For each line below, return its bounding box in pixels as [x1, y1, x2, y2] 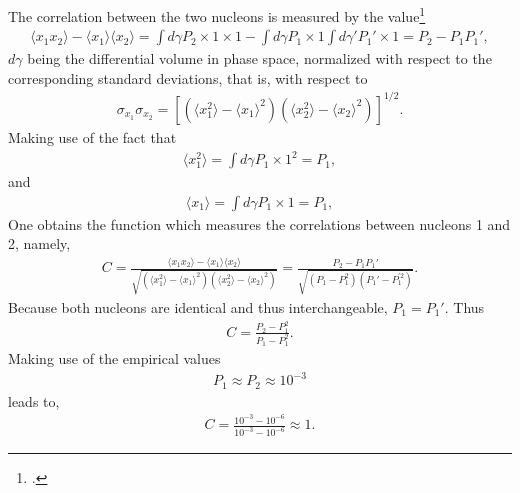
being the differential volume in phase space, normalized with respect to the [27, 48, 492, 69]
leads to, [8, 390, 60, 411]
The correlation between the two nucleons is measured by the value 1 [8, 3, 426, 26]
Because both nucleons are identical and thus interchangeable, [8, 296, 388, 317]
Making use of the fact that [8, 127, 177, 147]
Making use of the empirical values [8, 348, 221, 369]
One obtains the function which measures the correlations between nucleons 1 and [8, 213, 511, 234]
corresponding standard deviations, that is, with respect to [8, 67, 368, 88]
